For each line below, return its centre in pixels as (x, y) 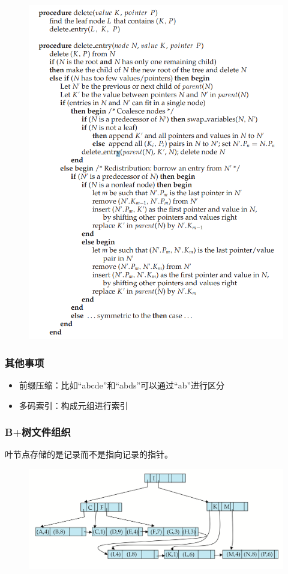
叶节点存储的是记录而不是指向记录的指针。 (89, 454)
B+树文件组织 (38, 432)
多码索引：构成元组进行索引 (73, 405)
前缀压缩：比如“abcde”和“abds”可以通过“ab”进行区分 (122, 385)
